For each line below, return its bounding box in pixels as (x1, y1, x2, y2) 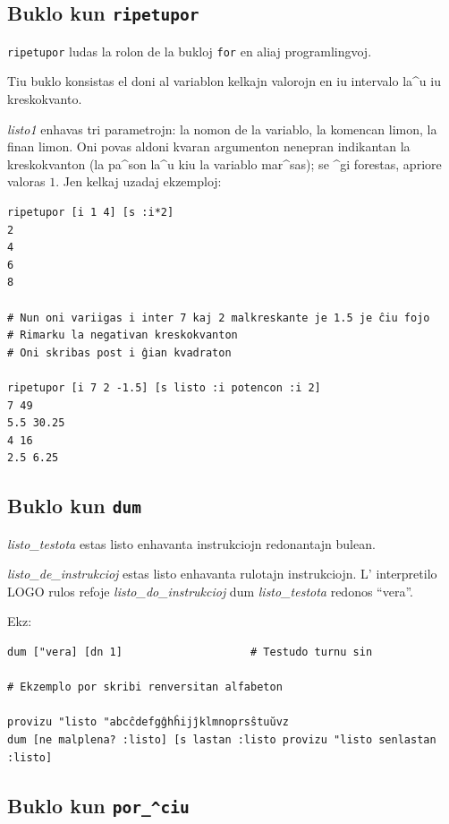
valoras (7, 172, 46, 191)
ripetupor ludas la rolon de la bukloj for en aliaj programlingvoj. (7, 41, 372, 60)
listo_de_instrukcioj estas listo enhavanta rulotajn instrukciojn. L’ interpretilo (7, 564, 437, 583)
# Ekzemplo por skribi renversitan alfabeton (7, 681, 283, 694)
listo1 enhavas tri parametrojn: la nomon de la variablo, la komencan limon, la (7, 119, 437, 138)
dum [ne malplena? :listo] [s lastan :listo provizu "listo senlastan (7, 734, 436, 747)
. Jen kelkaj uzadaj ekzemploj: (55, 172, 222, 191)
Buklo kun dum (7, 492, 142, 519)
